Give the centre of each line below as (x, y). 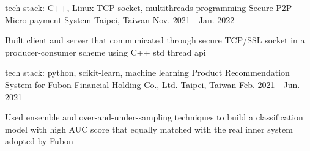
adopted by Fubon (39, 141)
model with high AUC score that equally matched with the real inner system (149, 129)
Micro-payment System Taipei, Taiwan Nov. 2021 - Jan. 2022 (120, 19)
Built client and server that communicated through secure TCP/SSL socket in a (155, 40)
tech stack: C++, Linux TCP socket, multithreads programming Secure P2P (149, 7)
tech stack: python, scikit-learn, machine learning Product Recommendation (147, 72)
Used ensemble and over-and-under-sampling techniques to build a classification (154, 117)
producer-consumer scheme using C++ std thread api (105, 52)
